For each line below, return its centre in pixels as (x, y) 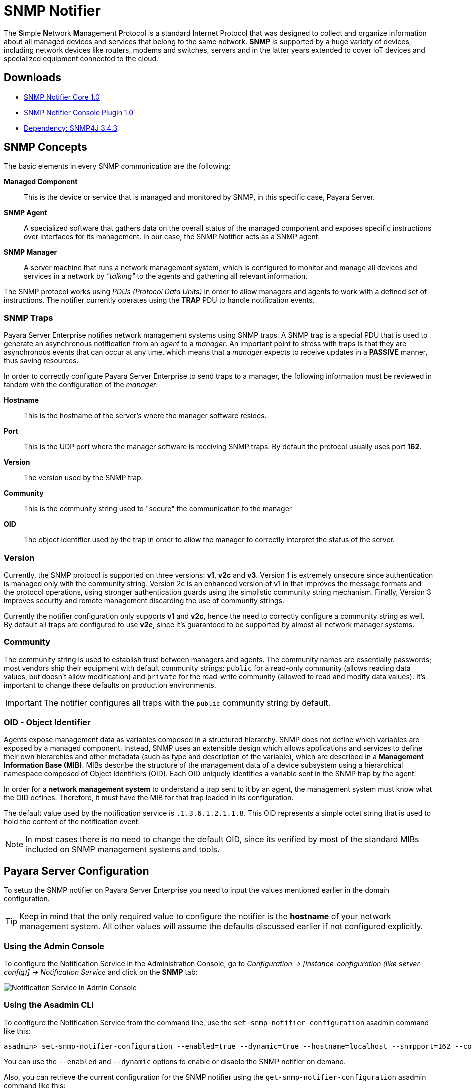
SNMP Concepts (46, 147)
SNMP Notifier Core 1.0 (62, 97)
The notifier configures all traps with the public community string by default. (187, 702)
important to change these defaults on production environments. (110, 685)
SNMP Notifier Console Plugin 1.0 (79, 112)
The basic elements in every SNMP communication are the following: (117, 166)
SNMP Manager (31, 252)
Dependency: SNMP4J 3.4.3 (71, 128)
